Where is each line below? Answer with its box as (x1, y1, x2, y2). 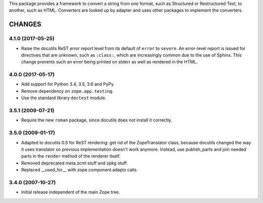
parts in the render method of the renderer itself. (21, 153, 121, 159)
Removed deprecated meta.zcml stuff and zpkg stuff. (21, 160, 128, 166)
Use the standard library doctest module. (21, 95, 107, 101)
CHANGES (9, 20, 41, 29)
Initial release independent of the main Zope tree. (21, 189, 120, 195)
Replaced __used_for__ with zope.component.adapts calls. (21, 167, 138, 173)
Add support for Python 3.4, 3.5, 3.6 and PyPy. (21, 81, 115, 87)
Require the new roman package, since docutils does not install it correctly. (21, 117, 172, 123)
